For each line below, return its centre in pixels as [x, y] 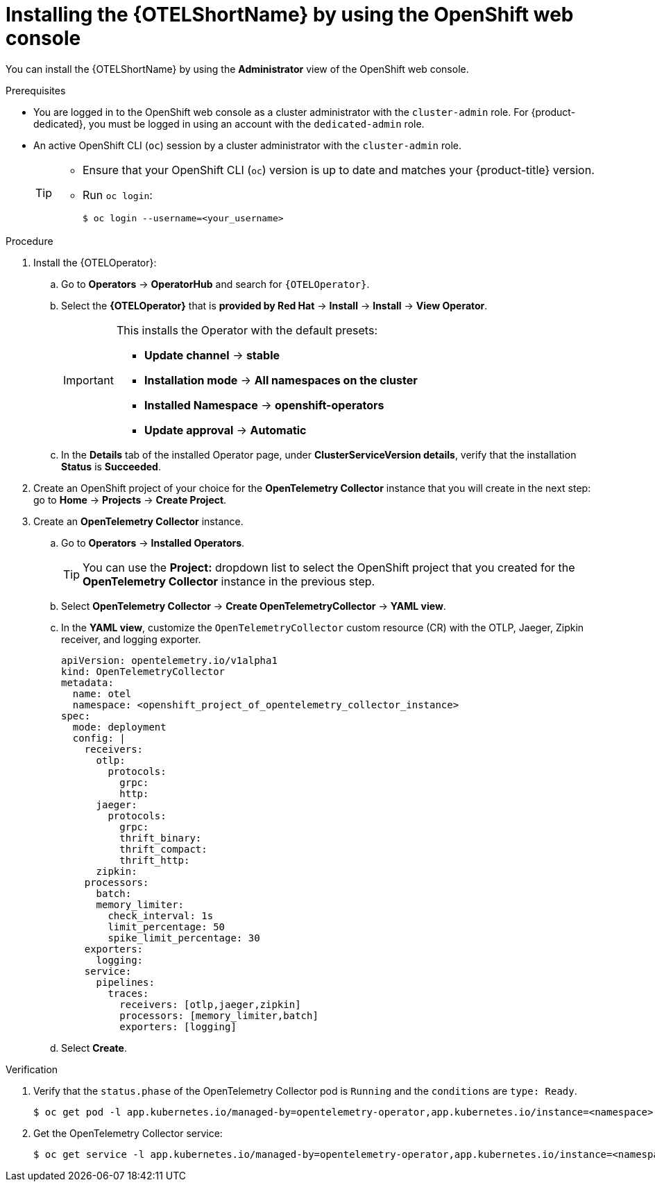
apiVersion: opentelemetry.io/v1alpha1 [169, 660]
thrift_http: [155, 860]
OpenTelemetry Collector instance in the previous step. [229, 581]
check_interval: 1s [161, 915]
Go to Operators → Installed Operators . [153, 543]
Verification [32, 1069]
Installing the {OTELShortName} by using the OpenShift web [290, 15]
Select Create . [94, 1048]
